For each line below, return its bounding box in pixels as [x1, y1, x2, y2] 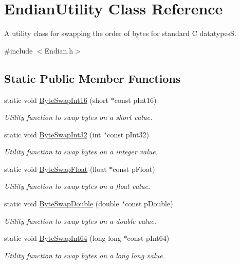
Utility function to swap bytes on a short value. [4, 112, 153, 122]
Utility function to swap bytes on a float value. [4, 181, 151, 191]
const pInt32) [107, 129, 149, 139]
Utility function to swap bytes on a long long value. [4, 250, 165, 260]
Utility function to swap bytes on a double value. [4, 215, 156, 226]
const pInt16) [114, 94, 157, 105]
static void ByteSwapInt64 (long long [4, 233, 121, 243]
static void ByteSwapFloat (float [4, 163, 107, 174]
